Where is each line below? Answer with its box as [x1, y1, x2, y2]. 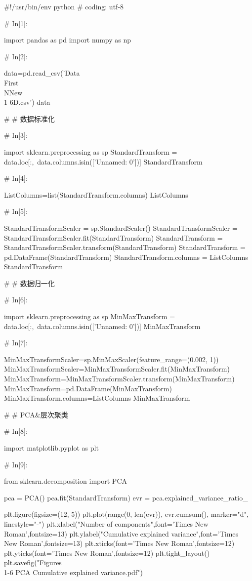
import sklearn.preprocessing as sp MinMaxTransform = [4, 311, 175, 322]
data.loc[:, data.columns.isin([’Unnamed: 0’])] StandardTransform [4, 156, 203, 166]
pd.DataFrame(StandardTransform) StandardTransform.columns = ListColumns [4, 251, 248, 262]
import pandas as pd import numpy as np [4, 35, 131, 45]
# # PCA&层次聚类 [4, 409, 68, 419]
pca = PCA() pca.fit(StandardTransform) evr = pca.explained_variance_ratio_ [4, 492, 248, 502]
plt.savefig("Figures [4, 557, 62, 568]
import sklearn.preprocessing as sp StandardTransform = [4, 146, 177, 157]
